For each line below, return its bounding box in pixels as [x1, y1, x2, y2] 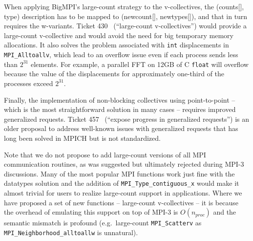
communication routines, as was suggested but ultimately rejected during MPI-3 [4, 159, 244, 169]
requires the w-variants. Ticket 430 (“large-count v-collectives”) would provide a [4, 21, 247, 31]
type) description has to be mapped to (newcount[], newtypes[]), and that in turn [4, 11, 248, 21]
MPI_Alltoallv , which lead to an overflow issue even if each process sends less [4, 49, 238, 60]
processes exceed [4, 78, 53, 88]
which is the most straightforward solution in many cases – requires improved [4, 104, 236, 114]
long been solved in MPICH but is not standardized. [4, 132, 161, 143]
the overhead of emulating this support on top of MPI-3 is [4, 207, 178, 217]
